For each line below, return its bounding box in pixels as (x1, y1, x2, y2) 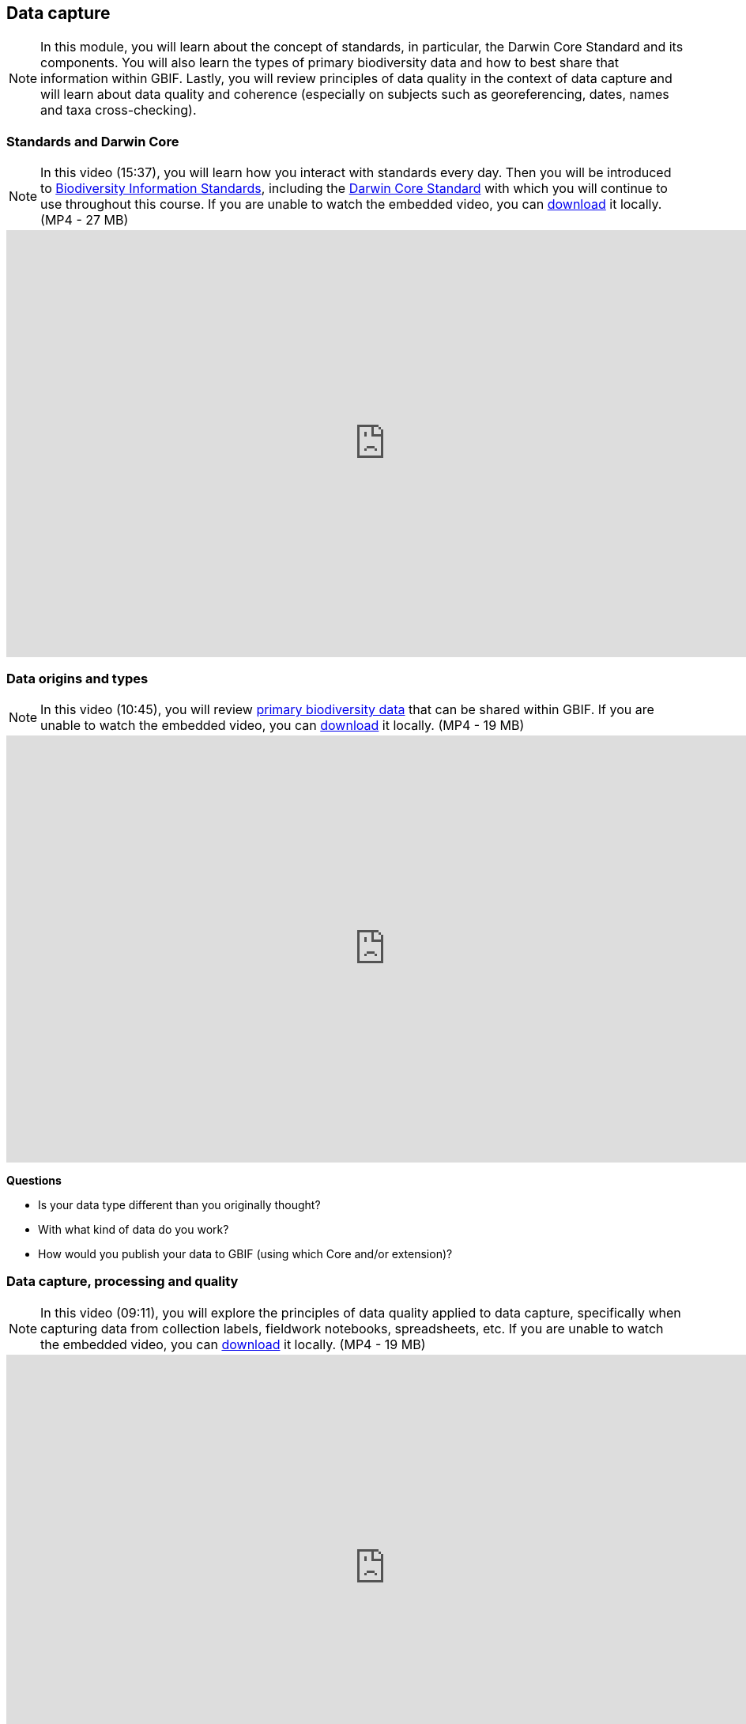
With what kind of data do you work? (38, 1222, 229, 1236)
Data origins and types (6, 670, 149, 686)
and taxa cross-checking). (40, 102, 197, 119)
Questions (6, 1173, 62, 1187)
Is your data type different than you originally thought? (38, 1197, 321, 1212)
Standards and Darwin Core (6, 133, 179, 149)
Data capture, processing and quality (6, 1273, 239, 1290)
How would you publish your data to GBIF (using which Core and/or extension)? (38, 1246, 453, 1261)
